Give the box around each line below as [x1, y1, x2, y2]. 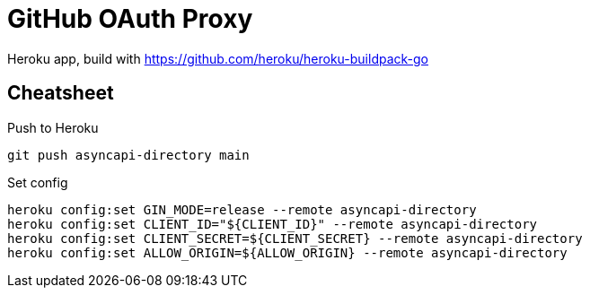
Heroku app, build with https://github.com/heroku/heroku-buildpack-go [7, 50, 428, 66]
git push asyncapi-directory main [7, 147, 250, 162]
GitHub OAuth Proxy [7, 4, 253, 34]
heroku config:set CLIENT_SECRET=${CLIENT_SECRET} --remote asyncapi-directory [7, 230, 583, 246]
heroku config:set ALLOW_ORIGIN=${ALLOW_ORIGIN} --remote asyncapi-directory [7, 245, 568, 260]
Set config [7, 174, 68, 190]
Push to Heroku [7, 119, 99, 135]
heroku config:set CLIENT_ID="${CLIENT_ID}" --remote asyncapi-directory [7, 216, 538, 231]
